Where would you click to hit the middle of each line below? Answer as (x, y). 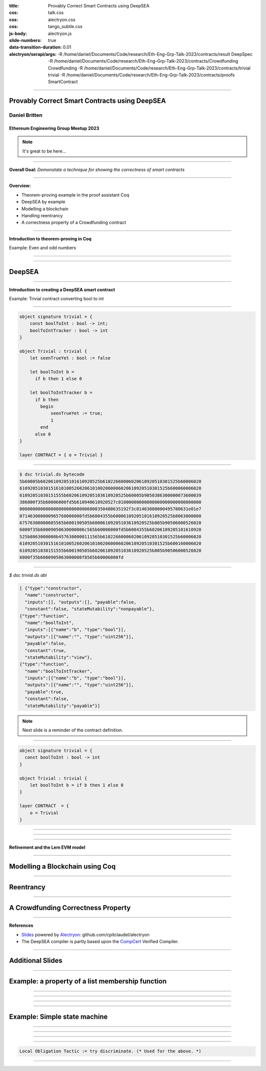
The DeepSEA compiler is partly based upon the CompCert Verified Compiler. (100, 942)
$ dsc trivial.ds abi (28, 575)
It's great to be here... (44, 151)
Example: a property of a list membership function (88, 981)
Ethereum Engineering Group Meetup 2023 (54, 128)
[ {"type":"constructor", (51, 588)
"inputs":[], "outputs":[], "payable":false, (81, 602)
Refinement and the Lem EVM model (47, 847)
